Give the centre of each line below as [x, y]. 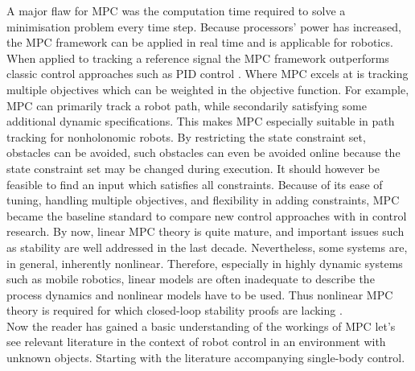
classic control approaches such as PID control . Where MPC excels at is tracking [207, 74]
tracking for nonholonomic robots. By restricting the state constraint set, [186, 136]
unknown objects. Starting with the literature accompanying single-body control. [206, 358]
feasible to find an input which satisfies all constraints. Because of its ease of [195, 184]
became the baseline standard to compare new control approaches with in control [207, 215]
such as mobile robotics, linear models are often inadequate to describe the [191, 279]
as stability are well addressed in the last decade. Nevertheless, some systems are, [207, 247]
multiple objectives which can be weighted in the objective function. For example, [208, 89]
